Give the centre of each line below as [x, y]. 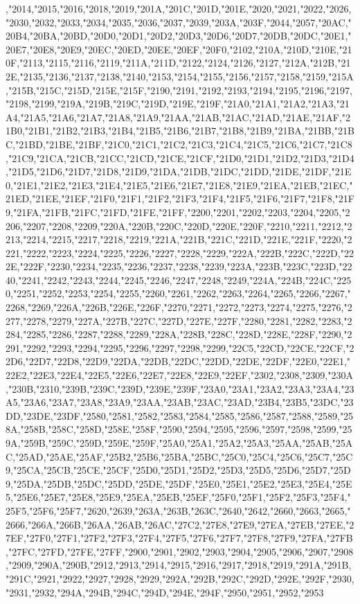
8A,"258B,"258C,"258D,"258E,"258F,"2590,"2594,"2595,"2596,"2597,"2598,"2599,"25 [179, 429]
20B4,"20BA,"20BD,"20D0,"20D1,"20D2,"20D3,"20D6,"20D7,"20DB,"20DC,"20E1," [179, 36]
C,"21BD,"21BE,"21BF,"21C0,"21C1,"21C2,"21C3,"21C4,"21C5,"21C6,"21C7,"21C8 [179, 144]
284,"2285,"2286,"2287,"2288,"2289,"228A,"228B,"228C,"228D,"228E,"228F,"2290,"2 [179, 334]
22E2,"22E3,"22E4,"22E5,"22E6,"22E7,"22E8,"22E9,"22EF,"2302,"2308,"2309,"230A [179, 375]
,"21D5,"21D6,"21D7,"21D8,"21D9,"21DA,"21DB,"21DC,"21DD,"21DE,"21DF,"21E [179, 171]
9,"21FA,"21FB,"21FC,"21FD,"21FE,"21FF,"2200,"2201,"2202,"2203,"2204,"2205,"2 [178, 212]
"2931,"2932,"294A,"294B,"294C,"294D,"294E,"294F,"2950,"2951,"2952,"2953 [165, 592]
